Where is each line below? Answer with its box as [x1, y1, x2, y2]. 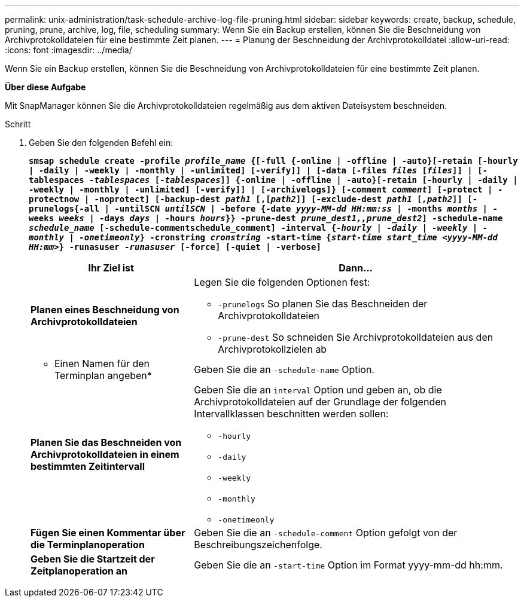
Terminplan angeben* [54, 369, 152, 381]
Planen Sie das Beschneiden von [31, 436, 182, 448]
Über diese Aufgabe [5, 82, 86, 92]
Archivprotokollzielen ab [218, 343, 327, 355]
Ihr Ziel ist [88, 262, 134, 274]
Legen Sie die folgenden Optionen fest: [194, 276, 370, 288]
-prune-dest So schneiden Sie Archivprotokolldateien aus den [218, 331, 493, 343]
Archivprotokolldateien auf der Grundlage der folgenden [194, 396, 446, 408]
